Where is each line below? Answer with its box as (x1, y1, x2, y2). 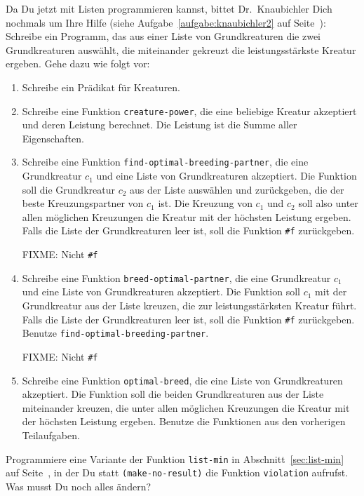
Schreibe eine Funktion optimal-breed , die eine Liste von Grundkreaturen (22, 373, 343, 387)
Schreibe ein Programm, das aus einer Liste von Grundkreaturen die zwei (6, 29, 321, 43)
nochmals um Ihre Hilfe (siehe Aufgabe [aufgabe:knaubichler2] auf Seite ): (6, 15, 326, 29)
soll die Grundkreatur (22, 182, 115, 196)
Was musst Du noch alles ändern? (6, 478, 151, 493)
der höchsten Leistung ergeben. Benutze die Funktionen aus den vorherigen (22, 414, 346, 429)
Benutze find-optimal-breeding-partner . (22, 326, 209, 340)
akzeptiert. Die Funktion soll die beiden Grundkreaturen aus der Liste (22, 387, 324, 401)
